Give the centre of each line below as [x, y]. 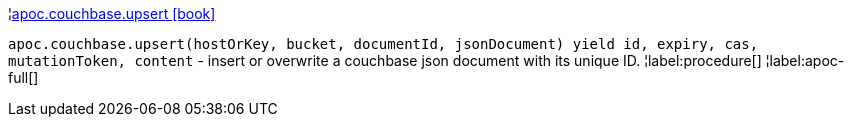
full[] [23, 77]
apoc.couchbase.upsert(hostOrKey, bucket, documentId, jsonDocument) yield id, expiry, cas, [383, 44]
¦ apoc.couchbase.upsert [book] [112, 13]
